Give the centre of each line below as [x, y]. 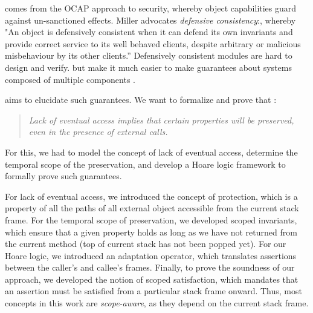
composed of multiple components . [70, 79]
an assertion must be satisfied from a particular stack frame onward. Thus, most [153, 291]
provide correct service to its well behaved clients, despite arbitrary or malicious [153, 43]
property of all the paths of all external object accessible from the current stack [152, 208]
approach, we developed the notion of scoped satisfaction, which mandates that [152, 279]
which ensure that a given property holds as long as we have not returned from [151, 232]
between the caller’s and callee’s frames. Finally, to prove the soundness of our [150, 267]
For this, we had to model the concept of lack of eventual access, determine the [151, 152]
